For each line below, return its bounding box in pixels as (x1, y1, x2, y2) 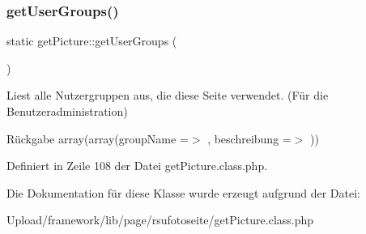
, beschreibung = (207, 130, 292, 147)
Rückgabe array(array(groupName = (6, 130, 189, 147)
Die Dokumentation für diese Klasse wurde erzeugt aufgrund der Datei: (6, 184, 360, 201)
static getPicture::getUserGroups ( (6, 32, 177, 49)
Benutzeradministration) (6, 103, 128, 119)
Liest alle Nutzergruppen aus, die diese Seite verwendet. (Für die (6, 87, 329, 104)
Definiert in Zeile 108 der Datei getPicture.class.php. (6, 157, 268, 174)
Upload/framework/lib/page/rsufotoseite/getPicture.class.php (6, 211, 314, 228)
